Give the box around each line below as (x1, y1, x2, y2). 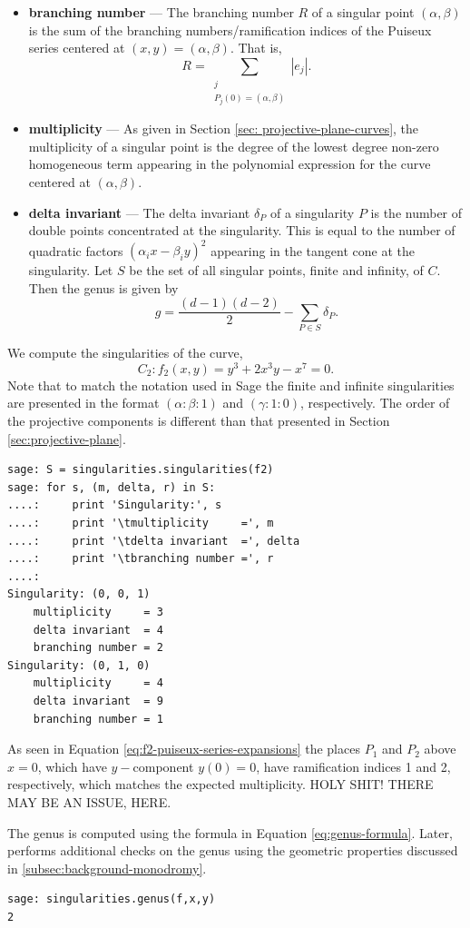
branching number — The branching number (28, 3, 294, 21)
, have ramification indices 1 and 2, (256, 756, 451, 775)
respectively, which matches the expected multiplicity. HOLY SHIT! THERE (7, 775, 434, 794)
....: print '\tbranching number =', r (7, 552, 274, 566)
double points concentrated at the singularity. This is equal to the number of (28, 221, 455, 240)
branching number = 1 (33, 712, 163, 726)
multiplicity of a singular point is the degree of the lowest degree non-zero (28, 136, 439, 155)
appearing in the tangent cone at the (211, 241, 415, 260)
